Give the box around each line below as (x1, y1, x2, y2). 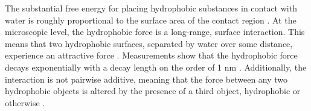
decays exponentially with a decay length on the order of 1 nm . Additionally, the (5, 60, 307, 73)
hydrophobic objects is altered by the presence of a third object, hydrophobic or (5, 84, 301, 97)
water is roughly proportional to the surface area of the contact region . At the (5, 13, 297, 26)
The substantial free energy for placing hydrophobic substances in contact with (5, 2, 297, 14)
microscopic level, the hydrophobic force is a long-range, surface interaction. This (5, 25, 305, 38)
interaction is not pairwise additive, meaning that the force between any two (5, 72, 288, 85)
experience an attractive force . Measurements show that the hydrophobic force (5, 49, 298, 62)
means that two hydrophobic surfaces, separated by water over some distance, (5, 37, 293, 49)
